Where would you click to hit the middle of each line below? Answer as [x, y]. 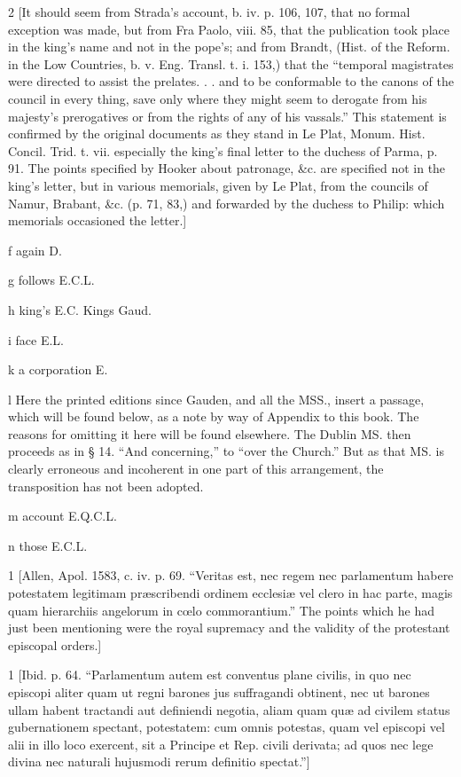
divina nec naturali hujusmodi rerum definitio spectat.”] [159, 761]
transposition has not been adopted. [106, 486]
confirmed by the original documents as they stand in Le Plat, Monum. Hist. [217, 133]
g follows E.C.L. [51, 280]
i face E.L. [36, 339]
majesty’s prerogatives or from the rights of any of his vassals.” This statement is [227, 116]
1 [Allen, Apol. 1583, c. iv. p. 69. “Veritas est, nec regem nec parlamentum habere [231, 575]
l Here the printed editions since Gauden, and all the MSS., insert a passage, [216, 399]
